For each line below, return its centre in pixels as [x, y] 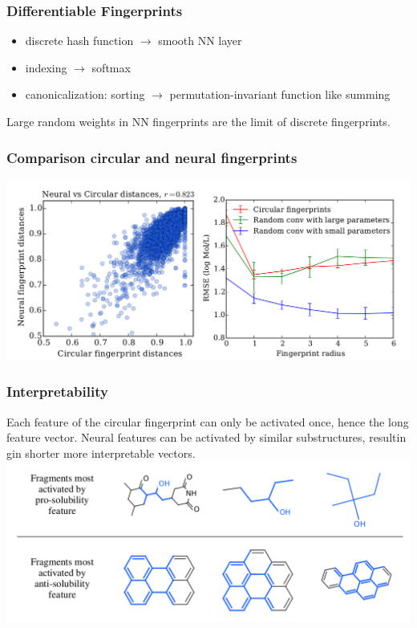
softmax [111, 67]
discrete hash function [79, 41]
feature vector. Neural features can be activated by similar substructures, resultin [206, 437]
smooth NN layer [200, 41]
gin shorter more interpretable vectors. [101, 453]
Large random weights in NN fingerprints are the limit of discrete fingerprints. [198, 121]
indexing [46, 67]
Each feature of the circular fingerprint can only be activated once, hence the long [208, 421]
